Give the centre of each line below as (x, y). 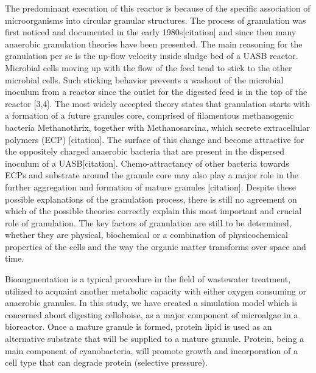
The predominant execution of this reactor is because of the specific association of (158, 8)
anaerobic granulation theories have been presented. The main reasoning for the (154, 44)
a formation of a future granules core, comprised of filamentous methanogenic (149, 115)
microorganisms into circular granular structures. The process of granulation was (156, 20)
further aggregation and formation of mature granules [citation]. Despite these (150, 186)
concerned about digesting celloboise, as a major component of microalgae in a (152, 314)
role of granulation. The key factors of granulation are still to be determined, (148, 222)
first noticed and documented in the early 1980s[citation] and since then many (151, 32)
